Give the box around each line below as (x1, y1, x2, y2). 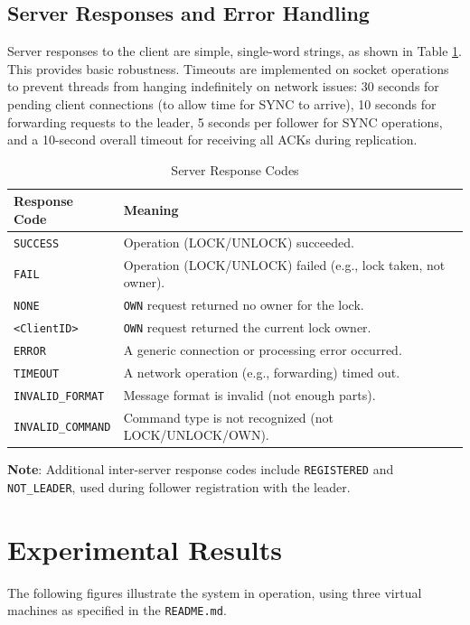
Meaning (123, 201, 179, 219)
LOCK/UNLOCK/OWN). (123, 425, 269, 444)
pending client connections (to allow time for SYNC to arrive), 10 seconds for (7, 94, 437, 113)
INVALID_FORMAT (14, 389, 105, 403)
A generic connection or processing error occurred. (123, 340, 402, 359)
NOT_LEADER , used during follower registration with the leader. (7, 478, 351, 497)
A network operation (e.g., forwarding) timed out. (123, 362, 400, 381)
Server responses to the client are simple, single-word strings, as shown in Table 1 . (7, 42, 462, 61)
